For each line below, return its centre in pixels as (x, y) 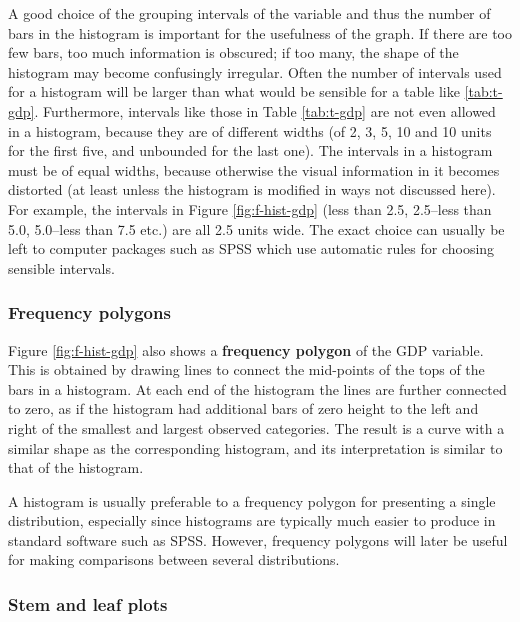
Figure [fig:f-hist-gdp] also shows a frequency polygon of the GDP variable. (246, 349)
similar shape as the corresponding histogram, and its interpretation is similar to (255, 447)
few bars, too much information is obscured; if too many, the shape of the (233, 52)
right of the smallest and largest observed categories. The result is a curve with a (256, 427)
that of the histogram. (76, 467)
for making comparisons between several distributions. (174, 559)
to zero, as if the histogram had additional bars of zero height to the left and (243, 408)
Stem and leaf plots (88, 603)
